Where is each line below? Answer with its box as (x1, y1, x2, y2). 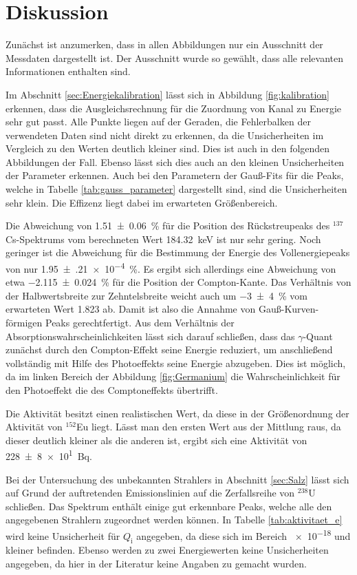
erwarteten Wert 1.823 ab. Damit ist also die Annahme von (6, 302, 256, 316)
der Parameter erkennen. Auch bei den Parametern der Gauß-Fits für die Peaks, (6, 168, 344, 182)
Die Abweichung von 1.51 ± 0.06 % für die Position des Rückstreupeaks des (6, 218, 330, 233)
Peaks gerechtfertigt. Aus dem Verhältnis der (45, 315, 235, 330)
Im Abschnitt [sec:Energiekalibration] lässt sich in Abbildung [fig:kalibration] (6, 87, 329, 101)
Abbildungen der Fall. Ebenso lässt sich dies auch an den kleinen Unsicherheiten (6, 154, 345, 169)
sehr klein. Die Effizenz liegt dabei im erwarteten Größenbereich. (6, 195, 278, 209)
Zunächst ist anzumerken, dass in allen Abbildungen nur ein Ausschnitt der (6, 37, 323, 52)
